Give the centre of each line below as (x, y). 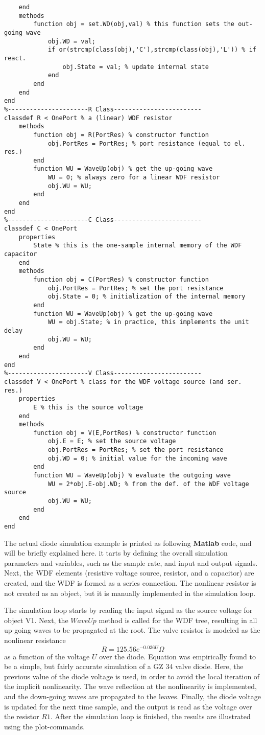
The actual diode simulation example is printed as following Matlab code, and (128, 543)
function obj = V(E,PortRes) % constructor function (125, 433)
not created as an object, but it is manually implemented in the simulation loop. (130, 593)
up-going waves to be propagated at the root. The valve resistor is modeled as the (132, 630)
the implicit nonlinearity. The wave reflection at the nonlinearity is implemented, (130, 686)
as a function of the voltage (47, 656)
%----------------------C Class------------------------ (103, 220)
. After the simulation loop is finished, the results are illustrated (150, 716)
